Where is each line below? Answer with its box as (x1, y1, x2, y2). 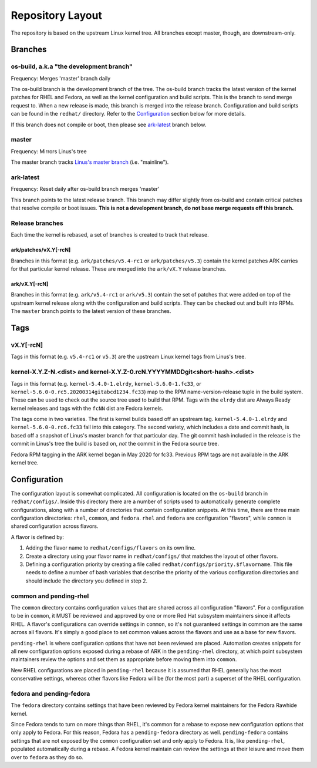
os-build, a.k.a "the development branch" (11, 62, 133, 70)
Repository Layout (11, 9, 103, 22)
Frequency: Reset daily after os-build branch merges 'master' (11, 186, 160, 193)
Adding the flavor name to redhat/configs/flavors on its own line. (25, 544, 196, 551)
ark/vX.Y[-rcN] (11, 281, 49, 288)
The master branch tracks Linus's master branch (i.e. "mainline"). (11, 159, 169, 166)
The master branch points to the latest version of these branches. (11, 308, 171, 315)
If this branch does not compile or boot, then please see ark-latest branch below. (11, 121, 207, 128)
